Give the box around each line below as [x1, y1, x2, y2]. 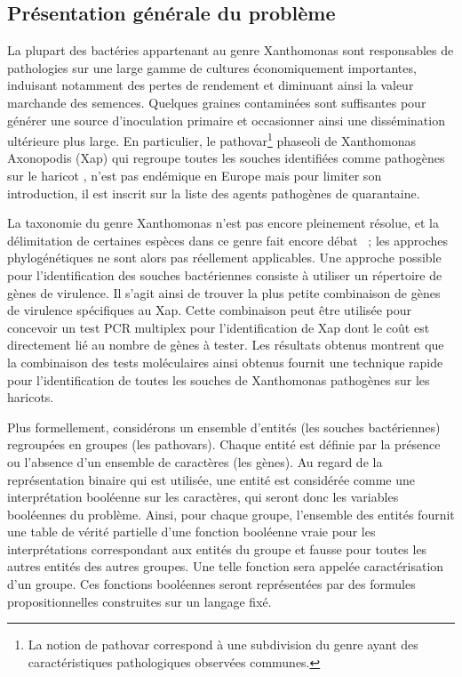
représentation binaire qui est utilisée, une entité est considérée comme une [7, 470, 415, 488]
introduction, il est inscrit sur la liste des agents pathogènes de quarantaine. [7, 183, 420, 202]
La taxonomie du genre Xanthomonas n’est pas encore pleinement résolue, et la [7, 214, 439, 232]
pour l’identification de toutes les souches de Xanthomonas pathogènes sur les [7, 370, 430, 389]
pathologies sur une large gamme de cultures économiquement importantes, [7, 58, 417, 77]
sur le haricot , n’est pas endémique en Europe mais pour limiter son [7, 166, 382, 185]
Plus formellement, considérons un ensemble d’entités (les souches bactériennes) [7, 417, 441, 436]
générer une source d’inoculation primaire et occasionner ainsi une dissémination [7, 110, 445, 129]
